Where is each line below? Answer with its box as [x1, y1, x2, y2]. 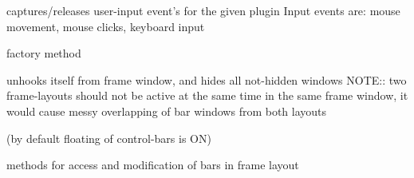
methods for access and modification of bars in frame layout [6, 156, 299, 173]
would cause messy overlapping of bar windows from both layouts [6, 102, 327, 119]
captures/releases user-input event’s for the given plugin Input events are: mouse [6, 2, 400, 18]
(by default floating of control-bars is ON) [6, 129, 211, 146]
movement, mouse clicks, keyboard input [6, 18, 205, 34]
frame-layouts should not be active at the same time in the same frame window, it [6, 87, 408, 104]
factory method [6, 45, 81, 61]
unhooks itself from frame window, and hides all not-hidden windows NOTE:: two [6, 71, 407, 88]
